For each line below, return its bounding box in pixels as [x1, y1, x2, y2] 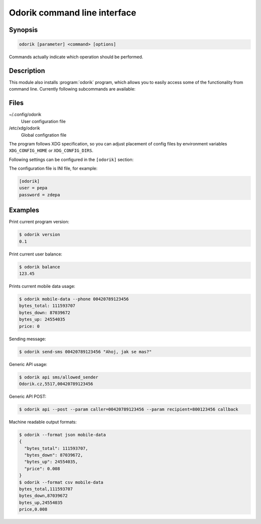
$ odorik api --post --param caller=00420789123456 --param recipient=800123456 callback [19, 406, 239, 412]
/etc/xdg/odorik [9, 125, 41, 131]
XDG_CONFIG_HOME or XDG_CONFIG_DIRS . [9, 148, 94, 154]
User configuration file [21, 118, 66, 124]
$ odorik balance [19, 264, 60, 270]
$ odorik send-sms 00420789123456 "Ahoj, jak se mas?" [19, 349, 152, 354]
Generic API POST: [9, 393, 47, 399]
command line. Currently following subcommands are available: [9, 86, 136, 92]
